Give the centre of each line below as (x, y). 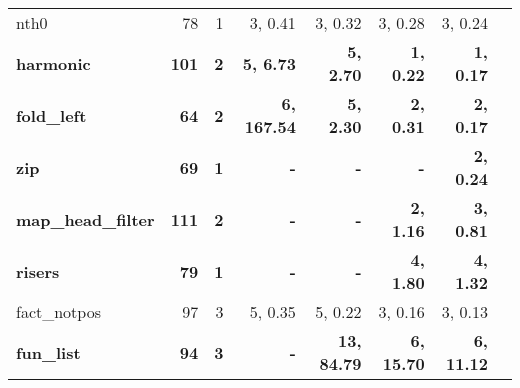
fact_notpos (58, 311)
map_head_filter (85, 219)
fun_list (48, 352)
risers (38, 271)
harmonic (53, 63)
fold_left (51, 115)
